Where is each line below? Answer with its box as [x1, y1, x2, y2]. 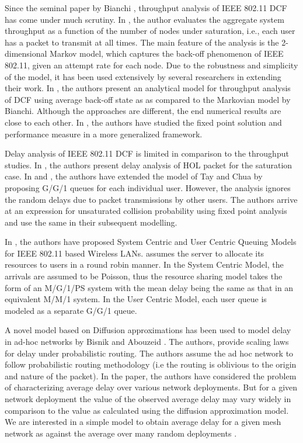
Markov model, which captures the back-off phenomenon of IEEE [50, 47, 284, 60]
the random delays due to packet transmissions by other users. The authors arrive [5, 193, 298, 205]
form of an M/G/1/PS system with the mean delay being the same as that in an [5, 281, 294, 293]
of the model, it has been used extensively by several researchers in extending [5, 70, 281, 82]
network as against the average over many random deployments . [5, 427, 237, 439]
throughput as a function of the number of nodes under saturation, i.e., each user [5, 25, 295, 37]
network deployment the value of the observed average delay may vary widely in [5, 393, 291, 404]
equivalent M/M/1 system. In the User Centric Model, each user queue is [5, 293, 267, 305]
